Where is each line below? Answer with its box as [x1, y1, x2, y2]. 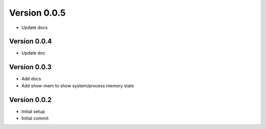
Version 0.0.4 [9, 37, 52, 46]
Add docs [21, 76, 41, 82]
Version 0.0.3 [9, 63, 52, 71]
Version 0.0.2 [9, 96, 52, 104]
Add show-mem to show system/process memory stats [21, 82, 134, 88]
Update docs [21, 25, 48, 30]
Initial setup [21, 108, 45, 114]
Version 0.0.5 [9, 7, 66, 18]
